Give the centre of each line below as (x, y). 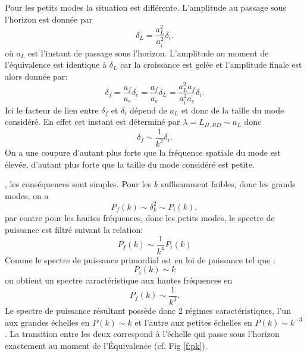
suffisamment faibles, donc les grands (228, 184)
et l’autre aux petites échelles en (193, 322)
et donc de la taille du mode (233, 110)
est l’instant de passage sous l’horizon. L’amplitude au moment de (148, 53)
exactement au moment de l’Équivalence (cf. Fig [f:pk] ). (106, 345)
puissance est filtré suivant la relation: (74, 229)
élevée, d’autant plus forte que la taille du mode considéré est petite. (130, 164)
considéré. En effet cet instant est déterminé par (93, 122)
